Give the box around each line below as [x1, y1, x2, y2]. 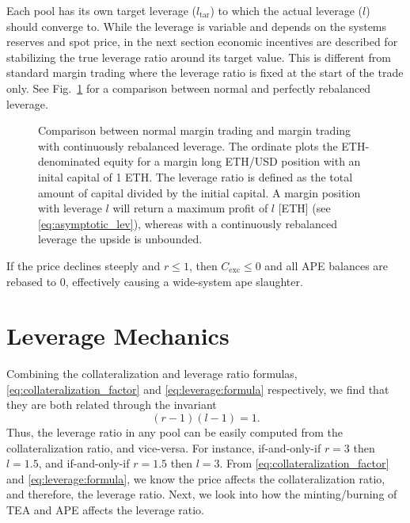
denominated [38, 153, 101, 170]
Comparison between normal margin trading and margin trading [38, 122, 351, 139]
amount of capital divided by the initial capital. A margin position [38, 184, 361, 200]
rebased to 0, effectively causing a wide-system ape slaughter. [6, 273, 303, 289]
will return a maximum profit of [112, 200, 268, 216]
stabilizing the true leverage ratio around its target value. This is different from [6, 48, 391, 65]
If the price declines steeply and [6, 257, 161, 273]
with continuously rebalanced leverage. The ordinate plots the [38, 137, 338, 154]
